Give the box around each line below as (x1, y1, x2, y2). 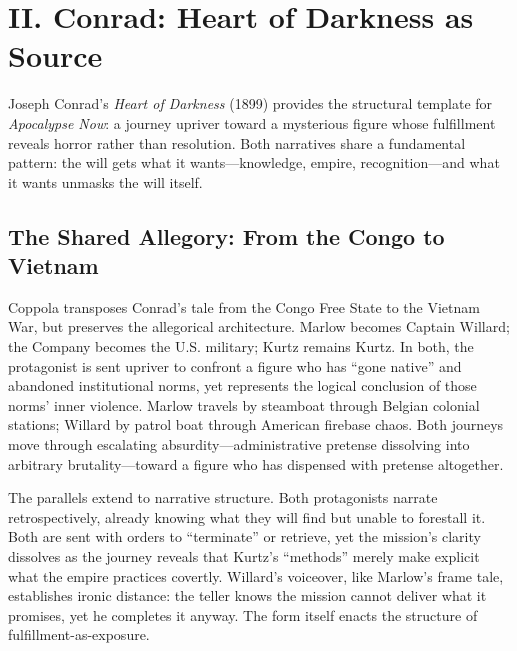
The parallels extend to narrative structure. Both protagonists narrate (8, 487, 438, 508)
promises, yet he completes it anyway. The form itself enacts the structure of (8, 604, 478, 625)
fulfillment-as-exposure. (8, 624, 150, 645)
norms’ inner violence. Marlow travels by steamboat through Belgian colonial (8, 394, 480, 415)
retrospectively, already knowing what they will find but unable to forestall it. (8, 506, 486, 527)
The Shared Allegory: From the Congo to (8, 220, 445, 251)
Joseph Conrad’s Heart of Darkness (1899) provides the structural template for (8, 93, 493, 114)
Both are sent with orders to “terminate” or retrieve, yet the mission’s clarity (8, 526, 481, 547)
